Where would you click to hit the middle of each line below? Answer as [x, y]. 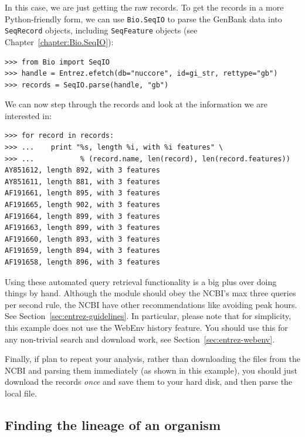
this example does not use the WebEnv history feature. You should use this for [146, 327]
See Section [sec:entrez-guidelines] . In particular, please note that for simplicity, [148, 316]
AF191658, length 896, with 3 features [82, 262]
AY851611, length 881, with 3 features [82, 182]
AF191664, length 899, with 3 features [82, 216]
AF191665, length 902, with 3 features [82, 205]
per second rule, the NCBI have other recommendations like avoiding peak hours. [151, 304]
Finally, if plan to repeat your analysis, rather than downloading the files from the [152, 359]
